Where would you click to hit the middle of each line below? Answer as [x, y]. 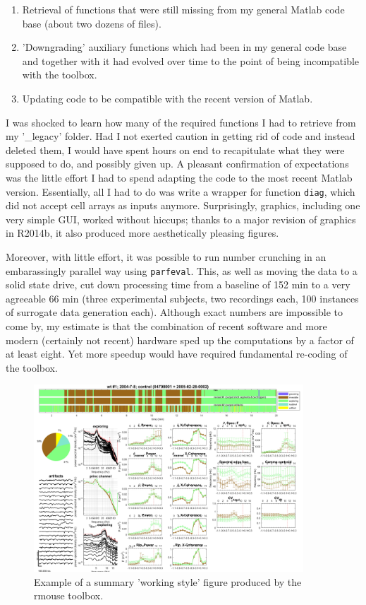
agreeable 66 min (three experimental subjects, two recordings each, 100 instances [182, 298]
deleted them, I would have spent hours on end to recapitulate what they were [175, 149]
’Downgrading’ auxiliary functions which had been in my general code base [184, 47]
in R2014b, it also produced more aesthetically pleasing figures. [142, 233]
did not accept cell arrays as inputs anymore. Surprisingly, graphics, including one [183, 205]
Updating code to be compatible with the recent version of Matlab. [167, 98]
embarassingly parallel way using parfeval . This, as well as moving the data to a [182, 270]
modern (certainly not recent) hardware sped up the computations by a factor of [180, 340]
